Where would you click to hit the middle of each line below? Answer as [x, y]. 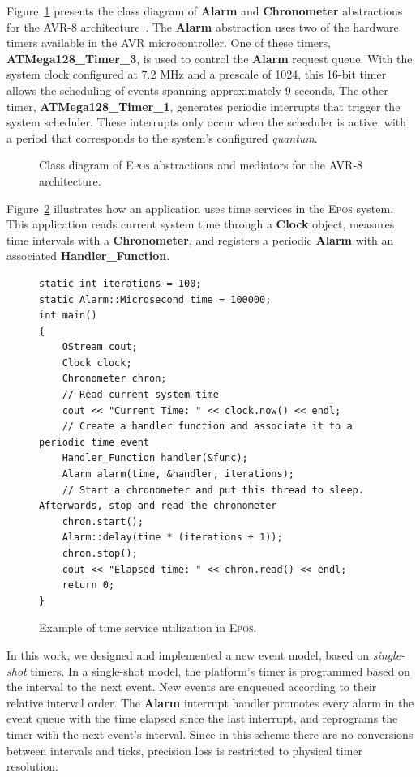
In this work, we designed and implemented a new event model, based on [188, 654]
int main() [68, 316]
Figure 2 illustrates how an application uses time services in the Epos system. [200, 208]
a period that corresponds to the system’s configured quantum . [162, 137]
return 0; [88, 585]
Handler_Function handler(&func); [155, 458]
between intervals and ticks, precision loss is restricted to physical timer [185, 750]
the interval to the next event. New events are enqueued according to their [192, 687]
